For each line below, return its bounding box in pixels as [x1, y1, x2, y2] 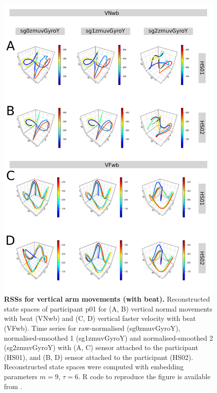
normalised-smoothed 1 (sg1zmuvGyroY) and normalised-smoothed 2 [4, 332, 213, 343]
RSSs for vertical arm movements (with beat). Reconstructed [4, 294, 210, 304]
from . [4, 381, 23, 391]
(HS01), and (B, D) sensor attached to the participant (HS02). [4, 352, 193, 362]
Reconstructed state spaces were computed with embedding [4, 361, 184, 372]
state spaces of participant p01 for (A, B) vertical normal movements [4, 303, 213, 314]
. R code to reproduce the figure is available [78, 371, 211, 381]
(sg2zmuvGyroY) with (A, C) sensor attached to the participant [4, 342, 198, 353]
